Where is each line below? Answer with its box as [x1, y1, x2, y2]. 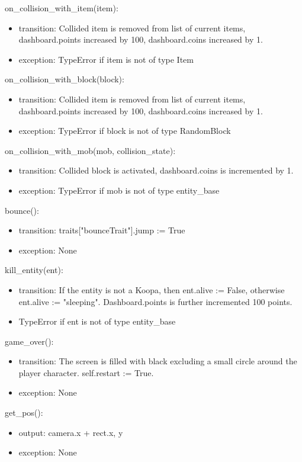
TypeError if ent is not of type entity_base [18, 315, 176, 328]
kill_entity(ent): [5, 264, 63, 276]
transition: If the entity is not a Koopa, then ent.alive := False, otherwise [18, 283, 285, 296]
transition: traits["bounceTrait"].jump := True [18, 224, 185, 236]
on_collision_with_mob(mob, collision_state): [5, 144, 176, 156]
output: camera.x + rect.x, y [18, 426, 123, 438]
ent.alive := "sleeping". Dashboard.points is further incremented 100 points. [18, 295, 293, 307]
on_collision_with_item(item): [5, 2, 118, 14]
